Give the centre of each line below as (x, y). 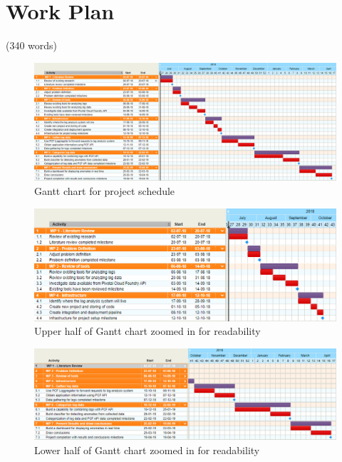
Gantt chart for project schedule (105, 190)
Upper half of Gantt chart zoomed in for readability (147, 331)
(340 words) (32, 45)
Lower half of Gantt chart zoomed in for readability (147, 450)
